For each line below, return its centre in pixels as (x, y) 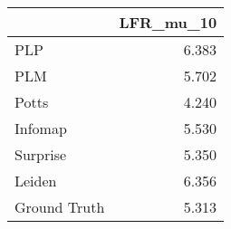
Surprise (41, 154)
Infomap (41, 128)
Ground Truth (60, 207)
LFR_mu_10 (168, 22)
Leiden (36, 181)
